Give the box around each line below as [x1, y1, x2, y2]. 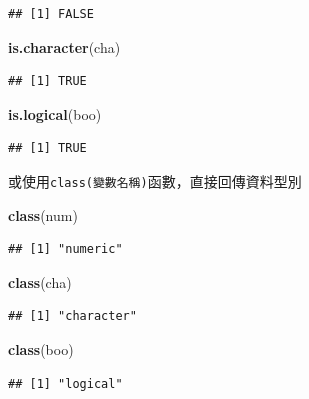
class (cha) [8, 271, 72, 292]
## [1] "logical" [8, 376, 123, 391]
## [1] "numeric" [8, 242, 123, 257]
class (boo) [8, 339, 74, 359]
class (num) [8, 204, 78, 225]
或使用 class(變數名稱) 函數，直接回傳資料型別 [8, 170, 302, 191]
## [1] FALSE [8, 7, 94, 21]
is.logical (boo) [8, 103, 102, 124]
